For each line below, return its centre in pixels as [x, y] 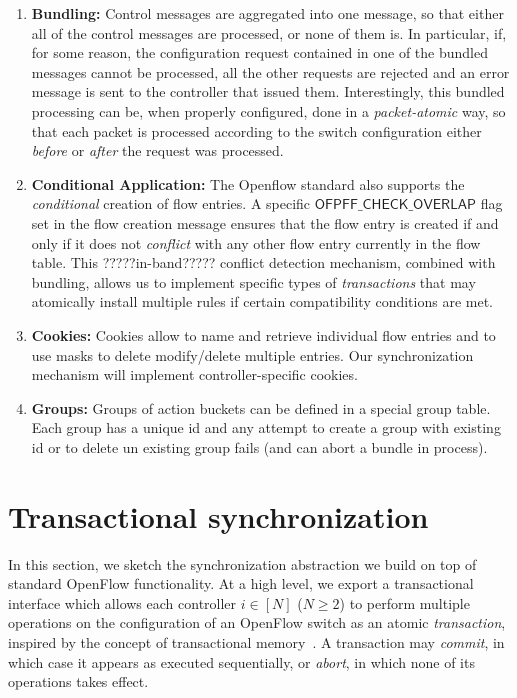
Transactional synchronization [218, 515]
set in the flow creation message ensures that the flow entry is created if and [265, 222]
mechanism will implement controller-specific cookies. [194, 374]
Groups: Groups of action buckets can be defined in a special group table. [261, 407]
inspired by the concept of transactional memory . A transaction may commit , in [256, 641]
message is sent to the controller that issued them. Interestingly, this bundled [268, 91]
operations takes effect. [78, 681]
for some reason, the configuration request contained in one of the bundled [259, 52]
